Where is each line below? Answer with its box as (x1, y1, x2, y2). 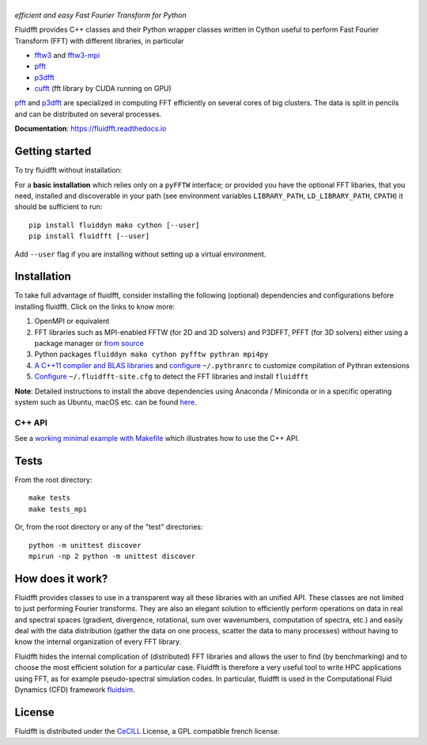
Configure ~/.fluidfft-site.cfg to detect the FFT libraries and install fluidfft (34, 372, 309, 382)
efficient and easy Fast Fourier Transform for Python (14, 10, 187, 20)
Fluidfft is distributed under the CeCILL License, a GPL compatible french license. (14, 726, 281, 735)
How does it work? (14, 572, 108, 585)
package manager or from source (34, 338, 144, 348)
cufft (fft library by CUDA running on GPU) (34, 84, 172, 93)
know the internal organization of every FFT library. (14, 637, 182, 647)
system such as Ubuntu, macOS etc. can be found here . (14, 397, 198, 407)
